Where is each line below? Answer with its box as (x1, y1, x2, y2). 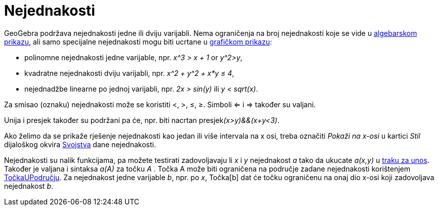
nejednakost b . (4, 181, 54, 190)
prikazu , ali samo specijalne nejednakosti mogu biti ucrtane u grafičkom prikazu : (4, 37, 272, 46)
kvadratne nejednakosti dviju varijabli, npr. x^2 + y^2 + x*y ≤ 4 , (24, 68, 234, 77)
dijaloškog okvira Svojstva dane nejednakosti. (4, 140, 156, 149)
